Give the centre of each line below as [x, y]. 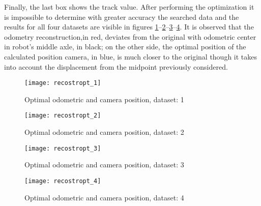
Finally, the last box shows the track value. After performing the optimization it [129, 7]
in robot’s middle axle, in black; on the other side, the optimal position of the [125, 47]
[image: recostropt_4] [63, 181]
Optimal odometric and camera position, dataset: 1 [104, 99]
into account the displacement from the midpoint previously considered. [116, 66]
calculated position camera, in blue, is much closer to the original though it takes [131, 56]
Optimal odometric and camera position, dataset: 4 [104, 197]
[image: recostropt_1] [63, 83]
